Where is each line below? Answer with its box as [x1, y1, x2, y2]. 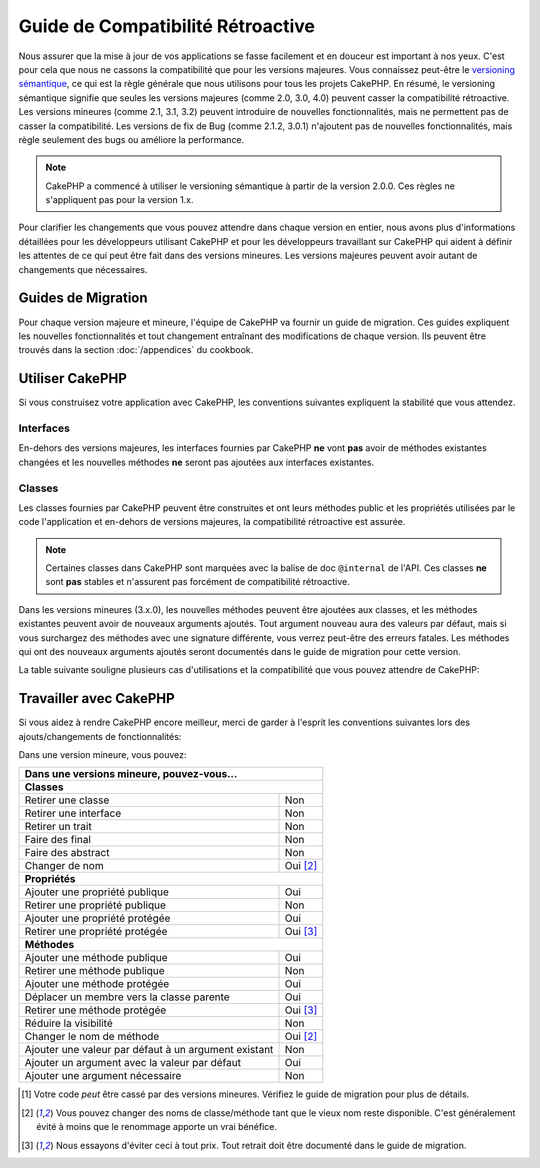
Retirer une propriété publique [24, 898, 167, 912]
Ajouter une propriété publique [24, 885, 169, 899]
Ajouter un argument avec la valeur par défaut [24, 1056, 242, 1070]
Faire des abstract [24, 846, 110, 860]
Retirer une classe [24, 793, 110, 807]
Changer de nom [24, 859, 104, 873]
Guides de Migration [18, 290, 149, 307]
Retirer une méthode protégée [24, 1003, 167, 1017]
